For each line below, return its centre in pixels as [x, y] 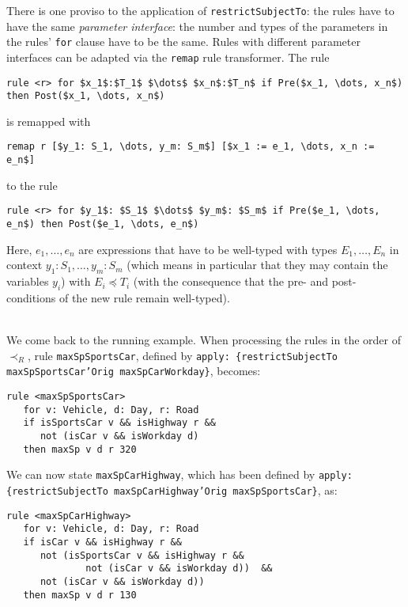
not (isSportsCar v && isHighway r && [142, 555]
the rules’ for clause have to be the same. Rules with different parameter [183, 42]
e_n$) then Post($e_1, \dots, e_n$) [103, 224]
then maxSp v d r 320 [80, 449]
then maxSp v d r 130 [80, 595]
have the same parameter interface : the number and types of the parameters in [197, 26]
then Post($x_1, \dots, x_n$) [86, 96]
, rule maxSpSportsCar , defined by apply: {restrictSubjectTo [182, 355]
